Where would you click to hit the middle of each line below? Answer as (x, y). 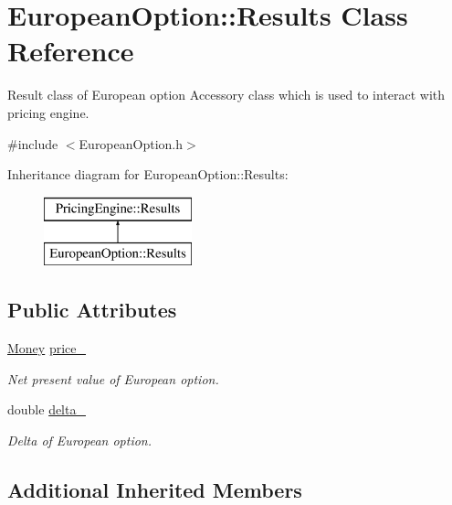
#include (33, 143)
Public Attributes (92, 310)
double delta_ (47, 409)
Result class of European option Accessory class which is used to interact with (226, 95)
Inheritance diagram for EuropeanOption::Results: (148, 174)
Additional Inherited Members (155, 489)
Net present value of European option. (113, 378)
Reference (71, 51)
